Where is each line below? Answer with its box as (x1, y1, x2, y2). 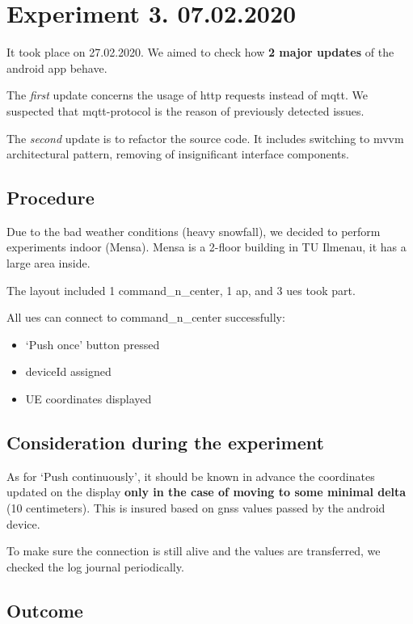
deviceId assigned (25, 363, 112, 380)
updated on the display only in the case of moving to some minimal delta (6, 483, 407, 500)
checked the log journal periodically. (6, 558, 184, 575)
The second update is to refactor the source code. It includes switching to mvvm (6, 129, 404, 146)
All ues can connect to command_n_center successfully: (6, 309, 285, 326)
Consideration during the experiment (6, 430, 324, 455)
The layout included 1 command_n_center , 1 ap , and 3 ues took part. (6, 281, 356, 298)
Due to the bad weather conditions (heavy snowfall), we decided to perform (6, 222, 381, 239)
